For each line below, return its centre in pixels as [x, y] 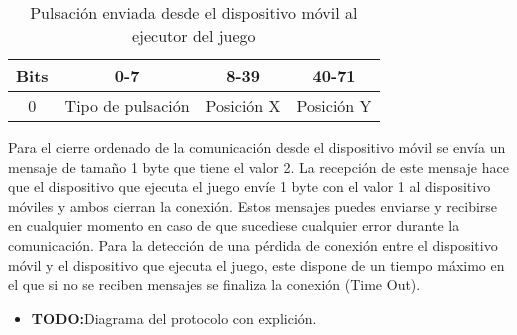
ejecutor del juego [193, 35]
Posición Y [334, 105]
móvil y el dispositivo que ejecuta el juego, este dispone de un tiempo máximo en [256, 264]
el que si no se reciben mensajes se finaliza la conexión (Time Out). [214, 284]
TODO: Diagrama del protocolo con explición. [174, 317]
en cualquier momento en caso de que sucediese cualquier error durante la [234, 225]
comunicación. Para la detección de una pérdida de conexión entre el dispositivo [253, 244]
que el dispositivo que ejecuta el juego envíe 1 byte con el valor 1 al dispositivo [249, 186]
